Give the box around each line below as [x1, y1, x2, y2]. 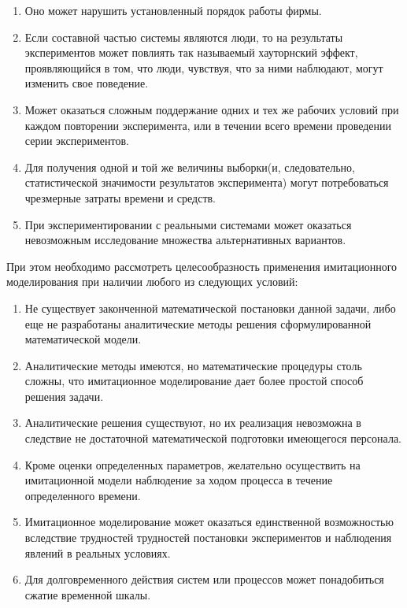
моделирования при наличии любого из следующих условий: [6, 273, 298, 290]
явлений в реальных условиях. [24, 544, 171, 561]
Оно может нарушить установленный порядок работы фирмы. [24, 2, 322, 18]
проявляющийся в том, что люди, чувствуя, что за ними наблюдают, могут [24, 59, 383, 76]
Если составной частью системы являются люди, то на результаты [24, 28, 343, 45]
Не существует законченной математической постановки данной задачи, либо [24, 299, 396, 316]
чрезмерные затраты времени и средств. [24, 189, 216, 206]
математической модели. [24, 331, 142, 347]
